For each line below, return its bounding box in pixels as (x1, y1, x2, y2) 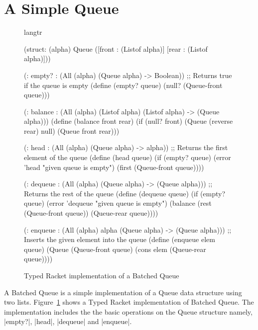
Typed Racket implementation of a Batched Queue (24, 270, 179, 280)
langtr (24, 27, 42, 37)
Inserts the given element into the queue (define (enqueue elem (24, 234, 215, 245)
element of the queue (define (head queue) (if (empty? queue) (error (24, 152, 231, 163)
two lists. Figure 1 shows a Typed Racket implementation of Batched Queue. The (4, 297, 254, 307)
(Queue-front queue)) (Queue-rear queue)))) (24, 208, 158, 218)
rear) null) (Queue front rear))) (24, 125, 120, 136)
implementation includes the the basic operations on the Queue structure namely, (4, 306, 253, 317)
